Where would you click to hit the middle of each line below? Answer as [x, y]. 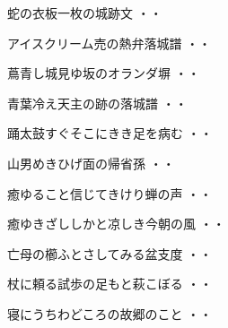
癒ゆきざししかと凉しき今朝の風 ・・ [116, 224]
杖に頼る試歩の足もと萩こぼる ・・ [110, 284]
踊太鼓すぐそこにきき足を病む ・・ [110, 133]
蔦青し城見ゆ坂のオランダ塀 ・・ [104, 73]
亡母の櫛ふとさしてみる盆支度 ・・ [110, 253]
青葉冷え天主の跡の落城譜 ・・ [97, 103]
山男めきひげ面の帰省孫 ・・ [91, 163]
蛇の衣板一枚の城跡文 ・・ [85, 13]
